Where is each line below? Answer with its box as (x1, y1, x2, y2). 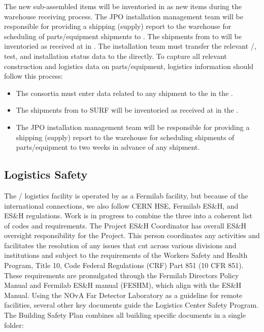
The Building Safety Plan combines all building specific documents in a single (4, 310, 246, 320)
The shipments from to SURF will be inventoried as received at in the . (16, 105, 239, 115)
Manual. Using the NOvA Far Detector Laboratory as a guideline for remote (4, 289, 243, 300)
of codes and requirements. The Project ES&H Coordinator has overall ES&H (4, 220, 247, 230)
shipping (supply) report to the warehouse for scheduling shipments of (16, 131, 235, 142)
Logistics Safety (4, 167, 88, 182)
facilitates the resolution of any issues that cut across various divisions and (4, 240, 237, 250)
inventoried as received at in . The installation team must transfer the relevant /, (4, 41, 256, 51)
